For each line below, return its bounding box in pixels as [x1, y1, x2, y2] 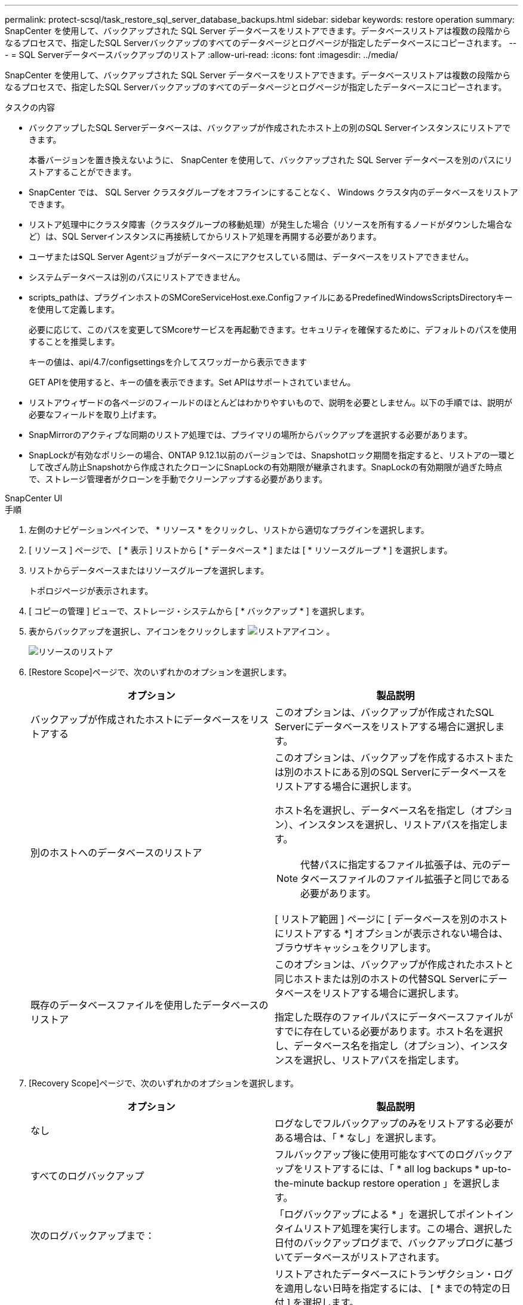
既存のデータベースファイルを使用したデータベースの [30, 999, 269, 1011]
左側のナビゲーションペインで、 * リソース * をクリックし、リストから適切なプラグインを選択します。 [29, 525, 429, 535]
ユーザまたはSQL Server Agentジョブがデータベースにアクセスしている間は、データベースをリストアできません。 [29, 252, 474, 262]
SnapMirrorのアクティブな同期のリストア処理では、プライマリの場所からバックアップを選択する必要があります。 [29, 430, 472, 440]
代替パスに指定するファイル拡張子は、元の [300, 859, 492, 871]
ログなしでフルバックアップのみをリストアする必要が [275, 1117, 513, 1129]
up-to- [482, 1163, 512, 1175]
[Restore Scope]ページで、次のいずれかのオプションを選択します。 [29, 667, 292, 677]
